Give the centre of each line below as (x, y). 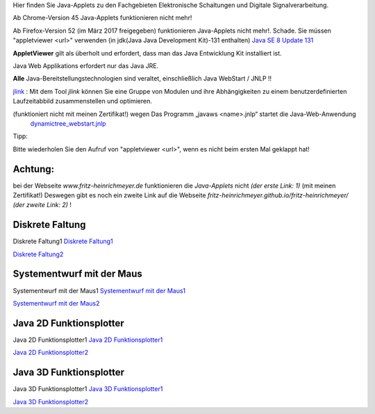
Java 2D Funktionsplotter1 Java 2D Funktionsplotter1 (88, 340)
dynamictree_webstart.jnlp (68, 123)
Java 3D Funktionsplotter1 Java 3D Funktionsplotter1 (88, 389)
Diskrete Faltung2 (38, 254)
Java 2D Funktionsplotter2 (51, 353)
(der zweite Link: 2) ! (42, 205)
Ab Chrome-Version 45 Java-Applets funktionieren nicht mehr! (102, 18)
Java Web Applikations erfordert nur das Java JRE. (86, 65)
